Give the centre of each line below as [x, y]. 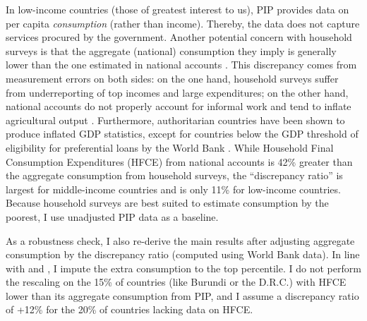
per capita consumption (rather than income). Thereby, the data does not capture [183, 23]
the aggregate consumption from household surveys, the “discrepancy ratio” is [174, 175]
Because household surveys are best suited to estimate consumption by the [167, 203]
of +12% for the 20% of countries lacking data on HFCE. [130, 309]
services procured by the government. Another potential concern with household [179, 37]
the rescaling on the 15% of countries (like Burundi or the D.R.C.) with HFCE [176, 282]
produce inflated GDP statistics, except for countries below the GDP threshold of [182, 134]
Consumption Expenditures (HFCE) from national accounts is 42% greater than [179, 161]
